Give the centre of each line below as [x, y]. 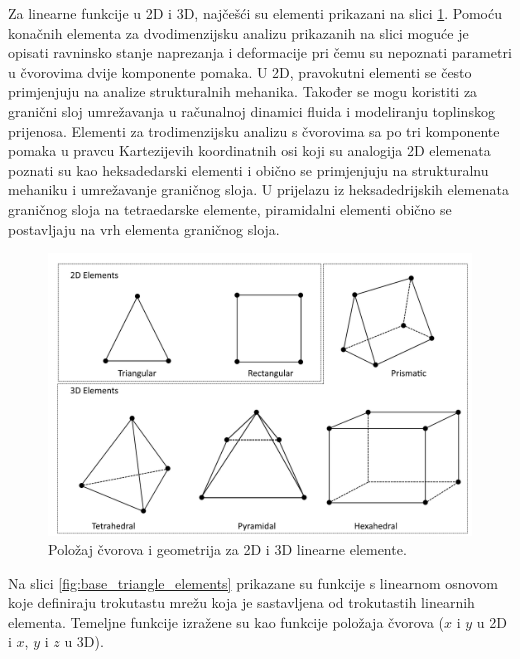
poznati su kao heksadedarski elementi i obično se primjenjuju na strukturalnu [248, 169]
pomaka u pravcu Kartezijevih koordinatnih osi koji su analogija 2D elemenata [249, 150]
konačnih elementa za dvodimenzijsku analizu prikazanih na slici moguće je [238, 32]
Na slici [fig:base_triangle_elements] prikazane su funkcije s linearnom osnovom [253, 582]
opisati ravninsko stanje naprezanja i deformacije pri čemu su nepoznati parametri [260, 52]
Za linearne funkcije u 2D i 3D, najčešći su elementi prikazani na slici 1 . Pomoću [255, 13]
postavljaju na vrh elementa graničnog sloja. [144, 228]
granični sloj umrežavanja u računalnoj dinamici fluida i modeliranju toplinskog [251, 110]
